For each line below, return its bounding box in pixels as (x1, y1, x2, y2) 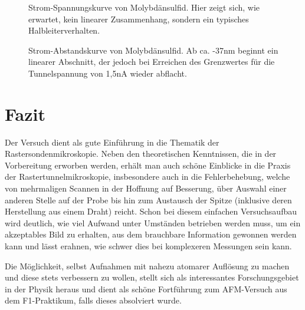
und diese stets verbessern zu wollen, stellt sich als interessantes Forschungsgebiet (5, 271, 299, 283)
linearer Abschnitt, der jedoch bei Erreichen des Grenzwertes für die (28, 55, 275, 68)
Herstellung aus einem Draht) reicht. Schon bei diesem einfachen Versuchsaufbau (5, 205, 297, 217)
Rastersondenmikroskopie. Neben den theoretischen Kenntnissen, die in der (5, 147, 277, 160)
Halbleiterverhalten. (28, 24, 100, 37)
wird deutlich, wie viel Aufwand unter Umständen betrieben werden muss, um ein (5, 216, 301, 229)
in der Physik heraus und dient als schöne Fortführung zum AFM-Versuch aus (5, 282, 287, 295)
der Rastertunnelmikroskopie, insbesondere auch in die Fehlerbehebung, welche (5, 170, 290, 183)
